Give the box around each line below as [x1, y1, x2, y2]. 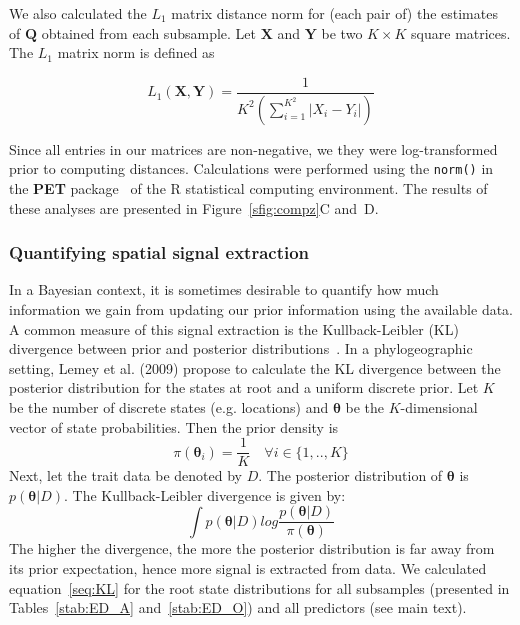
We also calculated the [9, 3, 147, 23]
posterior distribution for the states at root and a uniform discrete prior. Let [9, 377, 479, 398]
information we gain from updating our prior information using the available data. [9, 298, 514, 319]
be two [321, 22, 363, 43]
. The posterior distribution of [258, 465, 443, 486]
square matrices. [411, 22, 511, 43]
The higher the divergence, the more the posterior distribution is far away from [9, 538, 495, 559]
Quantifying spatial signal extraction [9, 240, 310, 265]
